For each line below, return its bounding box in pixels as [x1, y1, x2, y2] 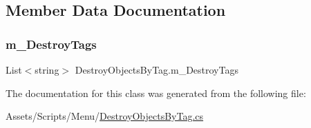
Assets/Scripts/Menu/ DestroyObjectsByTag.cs [6, 109, 204, 123]
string [35, 63, 59, 76]
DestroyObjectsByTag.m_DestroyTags [75, 63, 238, 76]
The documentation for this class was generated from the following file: [6, 85, 306, 100]
